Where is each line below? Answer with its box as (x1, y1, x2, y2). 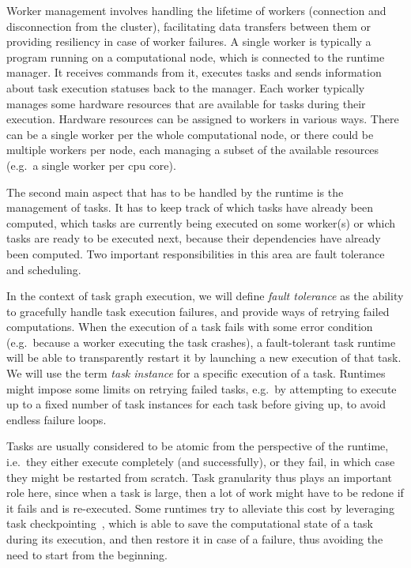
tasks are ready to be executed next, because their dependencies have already (6, 230, 381, 246)
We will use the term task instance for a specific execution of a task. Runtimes (6, 365, 386, 382)
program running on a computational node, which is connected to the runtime (6, 48, 385, 65)
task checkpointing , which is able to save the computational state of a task (6, 515, 373, 532)
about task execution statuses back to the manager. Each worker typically (6, 79, 365, 96)
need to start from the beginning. (6, 546, 168, 562)
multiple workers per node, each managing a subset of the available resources (6, 141, 379, 158)
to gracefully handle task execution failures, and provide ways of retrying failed (6, 303, 390, 319)
